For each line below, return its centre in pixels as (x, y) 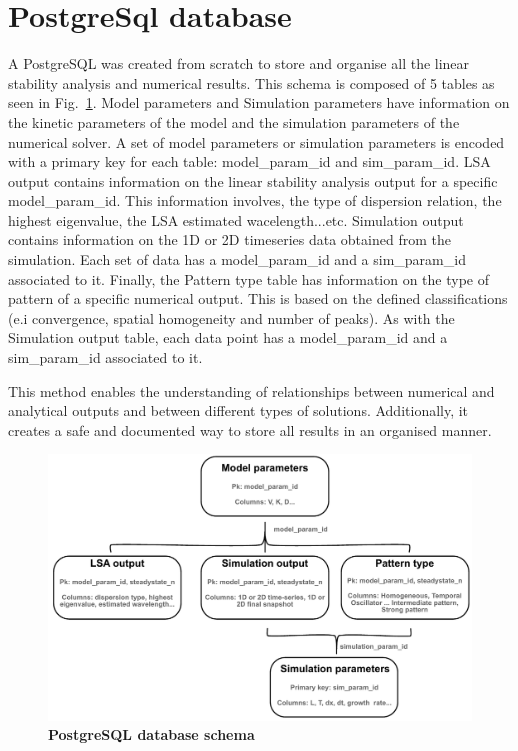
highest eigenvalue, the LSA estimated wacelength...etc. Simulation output (236, 219)
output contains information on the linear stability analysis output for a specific (253, 180)
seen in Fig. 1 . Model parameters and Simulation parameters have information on (259, 102)
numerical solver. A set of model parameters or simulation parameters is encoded (256, 141)
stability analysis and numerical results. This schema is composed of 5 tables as (251, 82)
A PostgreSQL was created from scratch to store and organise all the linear (239, 63)
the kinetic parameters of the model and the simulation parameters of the (234, 121)
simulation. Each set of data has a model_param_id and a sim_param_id (237, 259)
